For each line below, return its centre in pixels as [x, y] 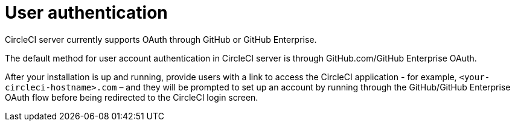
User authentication [86, 13]
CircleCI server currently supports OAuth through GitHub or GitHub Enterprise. [161, 39]
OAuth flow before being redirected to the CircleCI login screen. [132, 97]
